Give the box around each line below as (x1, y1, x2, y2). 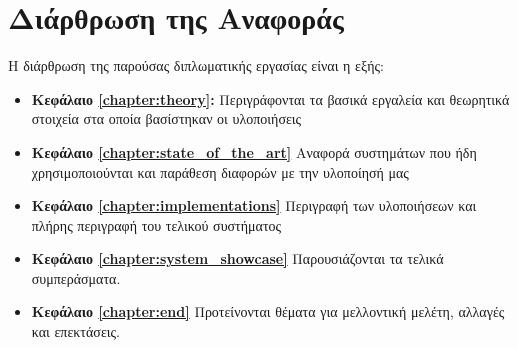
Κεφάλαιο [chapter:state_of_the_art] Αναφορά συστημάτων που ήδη (31, 141, 477, 162)
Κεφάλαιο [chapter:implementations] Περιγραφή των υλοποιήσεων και (31, 195, 477, 216)
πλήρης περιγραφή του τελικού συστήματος (31, 214, 282, 235)
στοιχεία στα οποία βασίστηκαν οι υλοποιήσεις (31, 108, 302, 129)
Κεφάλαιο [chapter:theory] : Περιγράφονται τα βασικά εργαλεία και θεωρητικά (31, 88, 510, 109)
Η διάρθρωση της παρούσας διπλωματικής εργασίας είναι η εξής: (8, 55, 384, 76)
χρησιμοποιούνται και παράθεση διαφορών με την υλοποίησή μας (31, 161, 409, 182)
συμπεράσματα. (31, 267, 121, 288)
